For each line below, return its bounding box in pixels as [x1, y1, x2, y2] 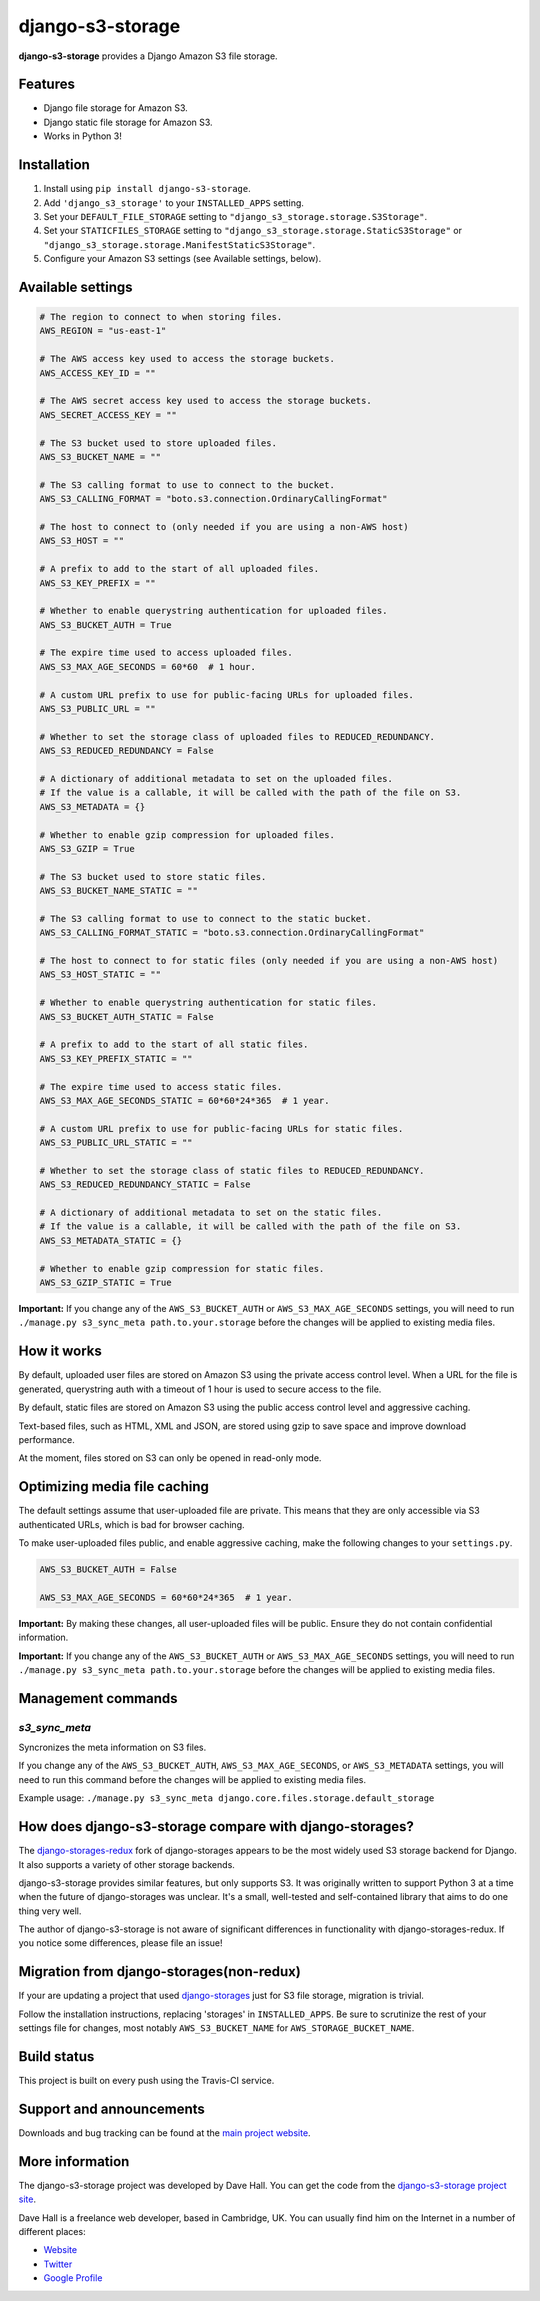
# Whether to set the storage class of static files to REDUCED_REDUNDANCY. [39, 1165, 425, 1176]
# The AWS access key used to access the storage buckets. [39, 353, 335, 365]
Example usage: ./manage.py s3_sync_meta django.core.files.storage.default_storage [18, 1792, 435, 1804]
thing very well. [18, 1905, 82, 1917]
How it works [18, 1343, 102, 1360]
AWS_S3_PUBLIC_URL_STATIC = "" [39, 1137, 194, 1149]
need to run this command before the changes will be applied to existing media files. [18, 1773, 367, 1785]
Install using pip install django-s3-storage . [43, 183, 252, 195]
